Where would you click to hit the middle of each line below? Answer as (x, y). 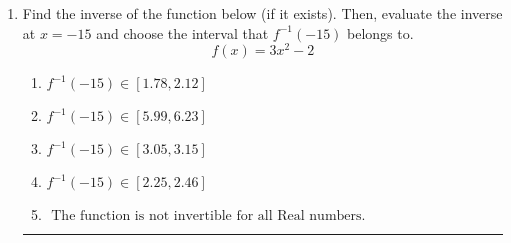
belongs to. (380, 32)
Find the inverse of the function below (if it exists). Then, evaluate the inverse (262, 13)
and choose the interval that (182, 32)
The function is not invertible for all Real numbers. (208, 216)
